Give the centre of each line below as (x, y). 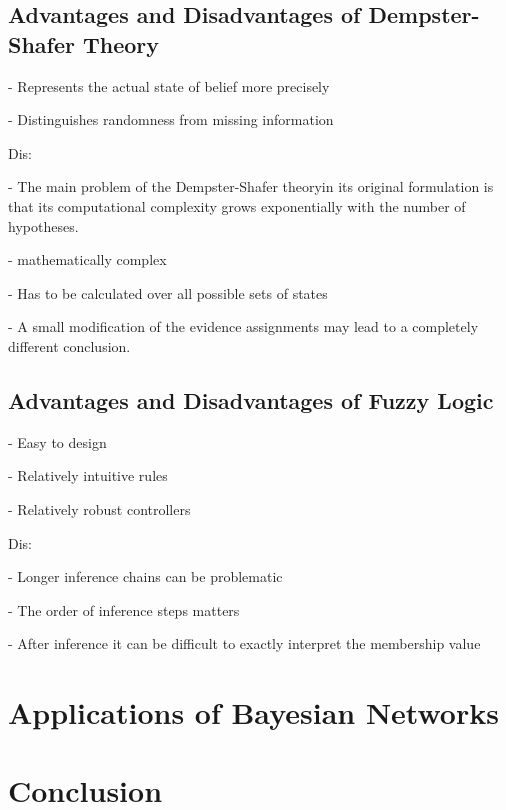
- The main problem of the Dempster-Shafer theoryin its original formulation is (251, 186)
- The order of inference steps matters (124, 609)
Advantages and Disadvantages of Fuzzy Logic (251, 399)
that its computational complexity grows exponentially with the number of (237, 205)
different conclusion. (69, 345)
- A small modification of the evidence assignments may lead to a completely (243, 326)
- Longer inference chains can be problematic (145, 576)
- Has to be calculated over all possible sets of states (168, 292)
